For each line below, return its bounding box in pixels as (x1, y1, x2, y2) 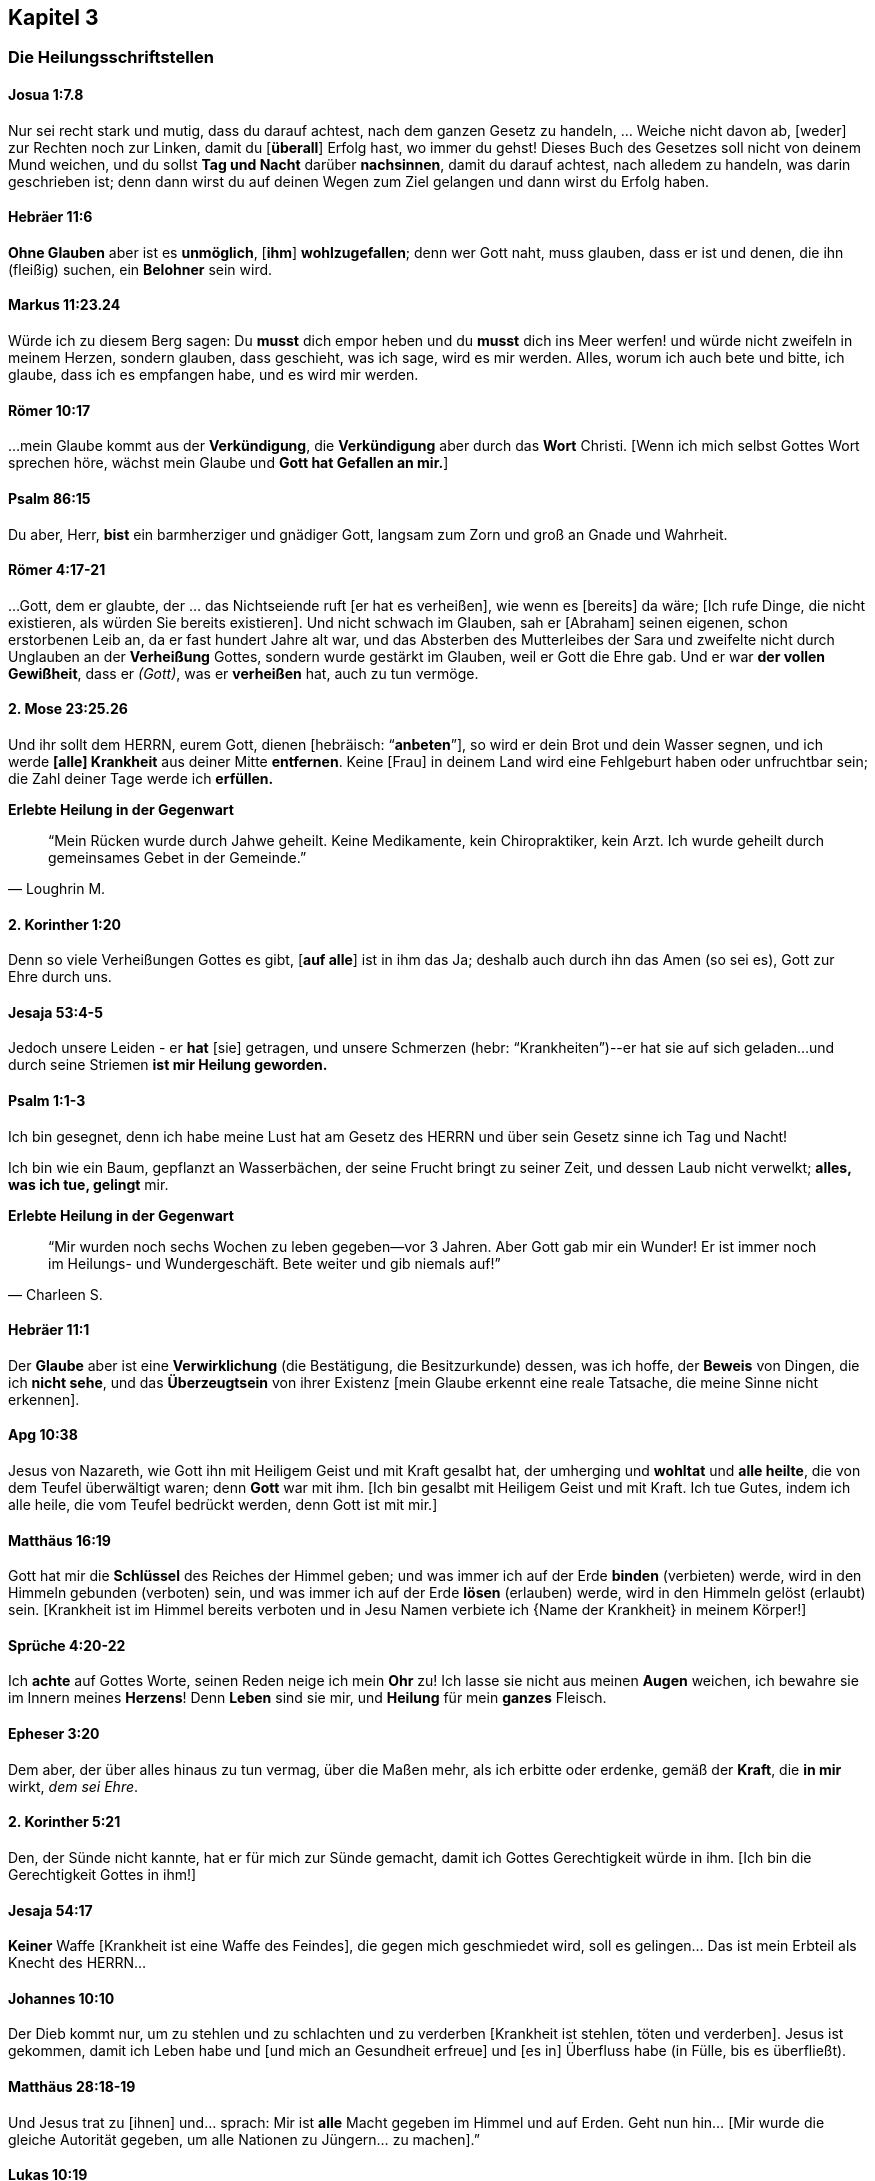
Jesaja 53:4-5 (8, 1003, 103, 1021)
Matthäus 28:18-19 (8, 2077, 136, 2095)
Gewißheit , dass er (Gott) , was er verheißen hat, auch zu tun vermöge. (8, 664, 479, 682)
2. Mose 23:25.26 (8, 700, 128, 718)
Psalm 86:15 (8, 489, 91, 507)
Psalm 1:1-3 (8, 1092, 86, 1109)
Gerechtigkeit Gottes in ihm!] (8, 1865, 197, 1883)
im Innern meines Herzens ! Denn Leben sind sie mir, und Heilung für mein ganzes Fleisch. (8, 1689, 607, 1707)
